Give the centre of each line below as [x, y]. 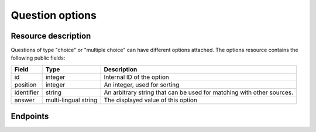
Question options [54, 15]
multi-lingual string [71, 100]
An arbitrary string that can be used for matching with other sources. [199, 92]
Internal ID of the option [136, 77]
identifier [27, 92]
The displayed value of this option [150, 100]
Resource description [51, 36]
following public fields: [38, 58]
